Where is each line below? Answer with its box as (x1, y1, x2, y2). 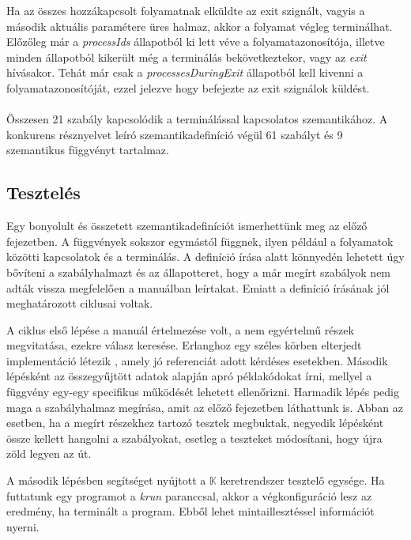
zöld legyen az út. (6, 445, 92, 462)
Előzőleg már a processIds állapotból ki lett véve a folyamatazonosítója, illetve (6, 33, 385, 50)
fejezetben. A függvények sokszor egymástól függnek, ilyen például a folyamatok (6, 232, 394, 249)
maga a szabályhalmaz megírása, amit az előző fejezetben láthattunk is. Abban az (6, 398, 403, 415)
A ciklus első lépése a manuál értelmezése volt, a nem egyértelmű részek (6, 321, 354, 338)
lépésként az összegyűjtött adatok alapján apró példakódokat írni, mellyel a (6, 368, 372, 384)
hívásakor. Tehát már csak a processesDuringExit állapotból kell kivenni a (6, 64, 364, 81)
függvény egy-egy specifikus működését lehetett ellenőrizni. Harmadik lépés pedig (6, 383, 399, 400)
